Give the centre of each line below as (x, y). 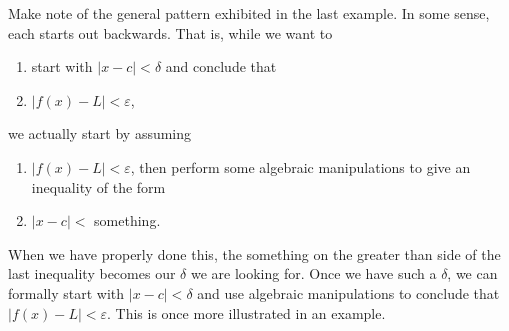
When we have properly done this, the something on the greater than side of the (254, 253)
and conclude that (221, 66)
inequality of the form (98, 186)
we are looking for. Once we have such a (313, 273)
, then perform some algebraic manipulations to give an (300, 166)
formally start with (66, 292)
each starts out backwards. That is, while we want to (170, 32)
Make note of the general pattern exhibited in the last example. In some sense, (249, 13)
